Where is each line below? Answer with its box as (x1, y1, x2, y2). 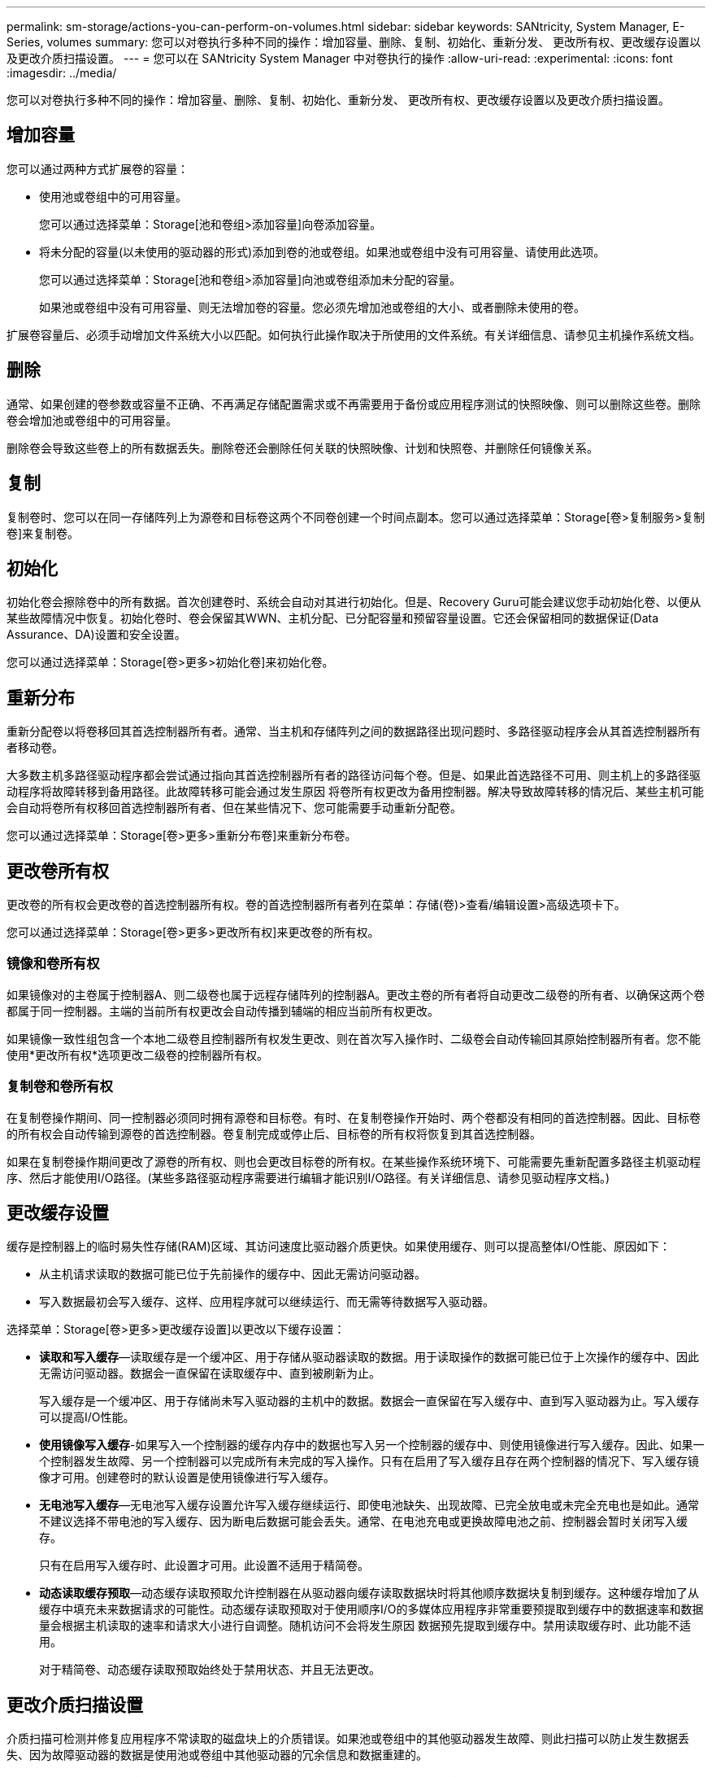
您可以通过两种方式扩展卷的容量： (7, 161, 189, 176)
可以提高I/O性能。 (39, 1410, 135, 1425)
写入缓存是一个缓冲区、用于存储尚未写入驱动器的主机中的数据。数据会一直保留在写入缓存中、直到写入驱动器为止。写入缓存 (39, 1394, 699, 1408)
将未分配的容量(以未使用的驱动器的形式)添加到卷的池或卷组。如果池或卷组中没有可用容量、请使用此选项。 (39, 244, 606, 259)
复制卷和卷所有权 (7, 1078, 113, 1095)
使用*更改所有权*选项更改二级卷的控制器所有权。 (7, 1047, 269, 1062)
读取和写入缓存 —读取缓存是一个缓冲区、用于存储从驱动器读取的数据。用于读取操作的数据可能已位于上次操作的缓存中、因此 (39, 1350, 699, 1364)
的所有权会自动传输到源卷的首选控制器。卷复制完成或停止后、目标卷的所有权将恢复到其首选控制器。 (7, 1126, 541, 1141)
